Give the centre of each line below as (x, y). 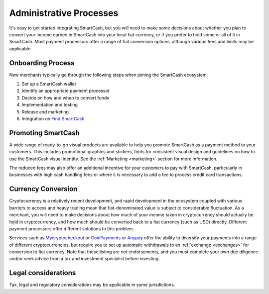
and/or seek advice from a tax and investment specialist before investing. (84, 259)
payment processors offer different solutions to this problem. (72, 228)
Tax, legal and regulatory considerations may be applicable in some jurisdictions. (92, 285)
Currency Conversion (43, 189)
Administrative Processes (64, 13)
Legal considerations (43, 273)
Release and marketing (45, 111)
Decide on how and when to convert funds (66, 98)
